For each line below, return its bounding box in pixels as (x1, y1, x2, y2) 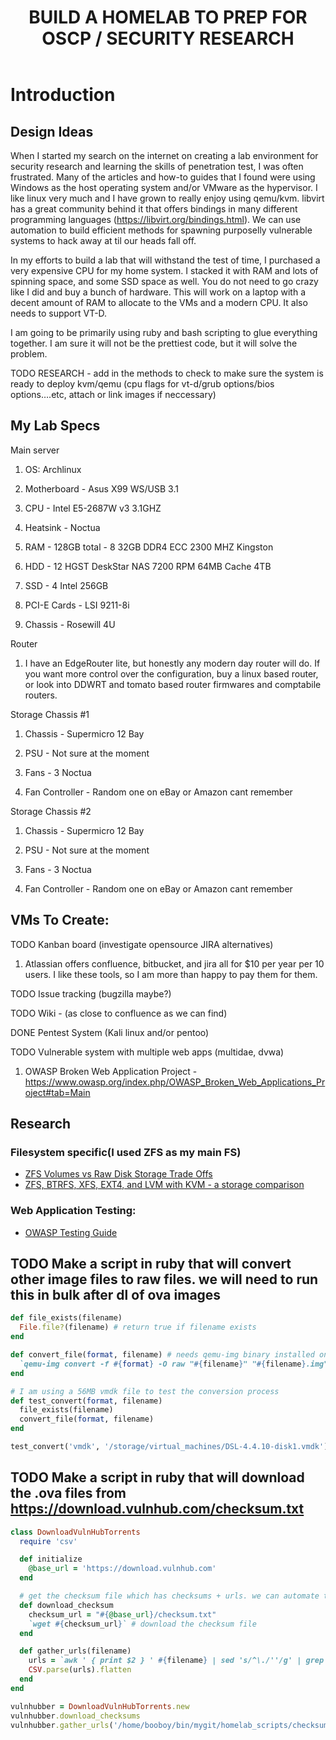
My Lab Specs (10, 417, 101, 435)
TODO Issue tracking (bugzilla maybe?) (10, 987, 172, 1000)
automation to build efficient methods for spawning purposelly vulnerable (10, 224, 313, 236)
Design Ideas (10, 123, 94, 140)
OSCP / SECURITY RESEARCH (41, 27, 295, 50)
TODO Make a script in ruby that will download (10, 1469, 305, 1486)
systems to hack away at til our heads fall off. (10, 235, 197, 246)
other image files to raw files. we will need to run (10, 1271, 319, 1288)
